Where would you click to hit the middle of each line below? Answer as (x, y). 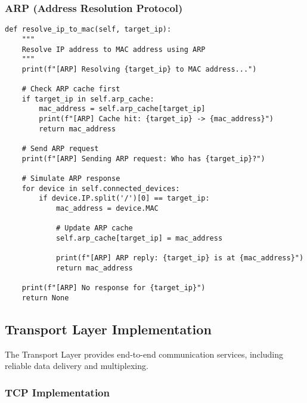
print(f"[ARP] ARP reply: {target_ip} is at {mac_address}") (180, 258)
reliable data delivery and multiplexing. (77, 366)
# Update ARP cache (94, 228)
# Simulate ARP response (71, 179)
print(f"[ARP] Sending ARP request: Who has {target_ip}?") (143, 159)
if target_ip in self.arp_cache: (88, 99)
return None (45, 298)
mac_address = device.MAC (107, 209)
